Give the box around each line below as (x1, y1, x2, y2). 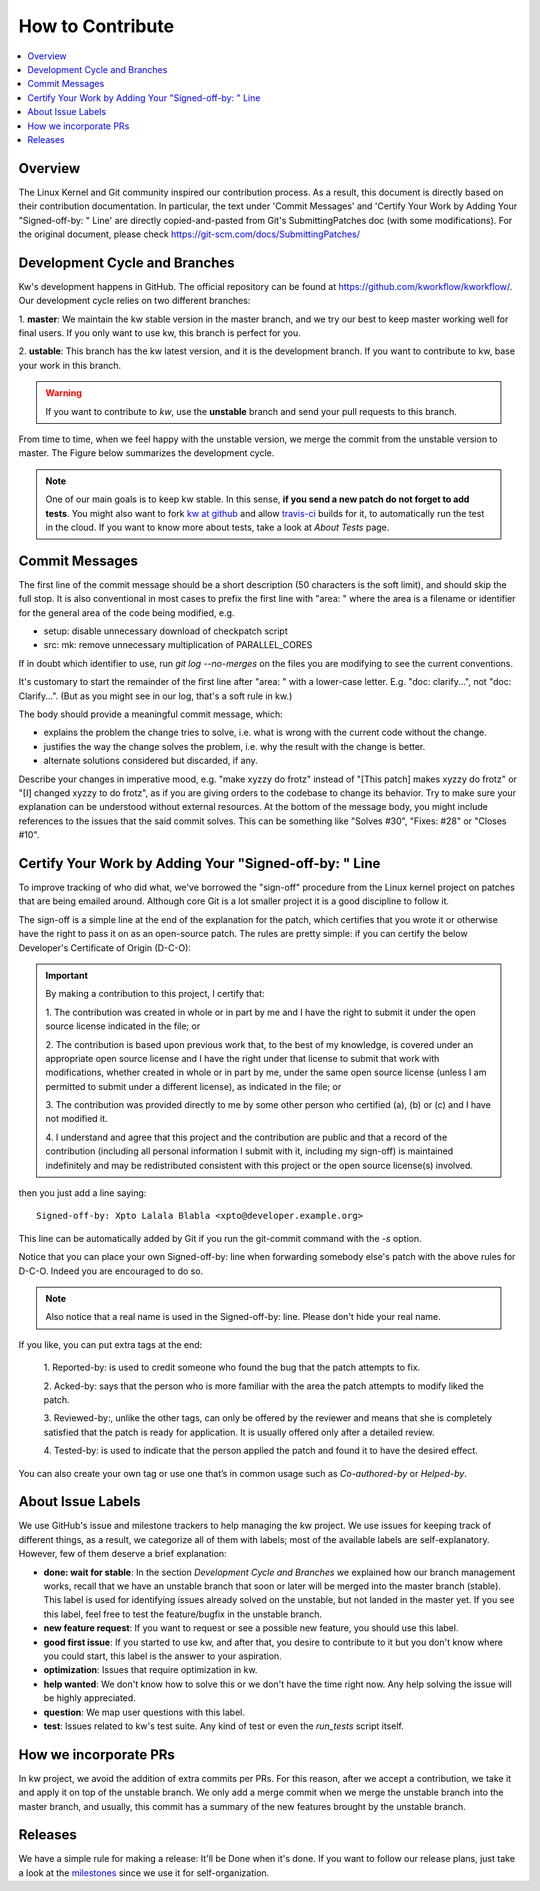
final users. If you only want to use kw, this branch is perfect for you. (18, 327, 302, 339)
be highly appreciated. (43, 1692, 137, 1704)
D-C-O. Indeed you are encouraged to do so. (18, 1265, 204, 1277)
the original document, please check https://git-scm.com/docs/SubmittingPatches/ (18, 228, 360, 240)
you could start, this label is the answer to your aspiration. (43, 1650, 282, 1662)
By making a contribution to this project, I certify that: (45, 988, 265, 1000)
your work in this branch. (18, 359, 122, 371)
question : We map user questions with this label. (43, 1706, 245, 1718)
